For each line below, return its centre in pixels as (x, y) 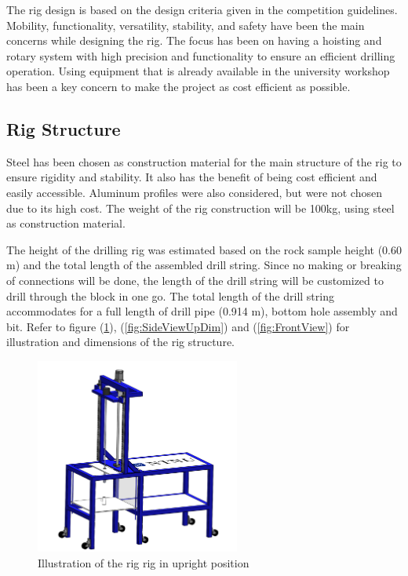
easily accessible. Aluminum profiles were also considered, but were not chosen (194, 192)
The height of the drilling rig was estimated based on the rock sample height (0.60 (204, 249)
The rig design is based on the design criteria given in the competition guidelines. (202, 9)
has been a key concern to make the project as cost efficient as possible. (178, 86)
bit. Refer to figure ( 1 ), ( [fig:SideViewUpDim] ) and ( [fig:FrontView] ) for (178, 326)
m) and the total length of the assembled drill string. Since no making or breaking (204, 265)
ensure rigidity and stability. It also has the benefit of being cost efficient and (192, 177)
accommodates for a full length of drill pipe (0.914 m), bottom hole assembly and (202, 311)
